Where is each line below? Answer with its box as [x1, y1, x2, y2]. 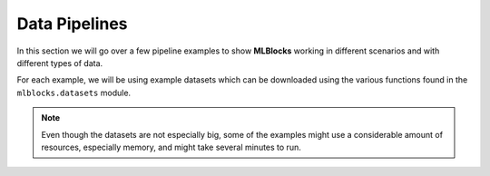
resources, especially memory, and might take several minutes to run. [41, 142, 301, 152]
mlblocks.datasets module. [16, 87, 132, 98]
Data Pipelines [16, 14, 128, 34]
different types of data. [16, 57, 103, 68]
